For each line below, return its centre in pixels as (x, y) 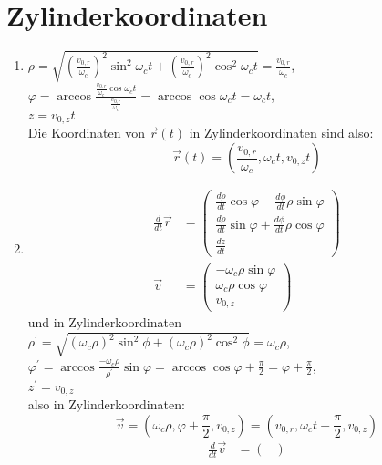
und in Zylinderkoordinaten (104, 322)
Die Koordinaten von (86, 133)
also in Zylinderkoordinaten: (106, 404)
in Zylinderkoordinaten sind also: (281, 133)
